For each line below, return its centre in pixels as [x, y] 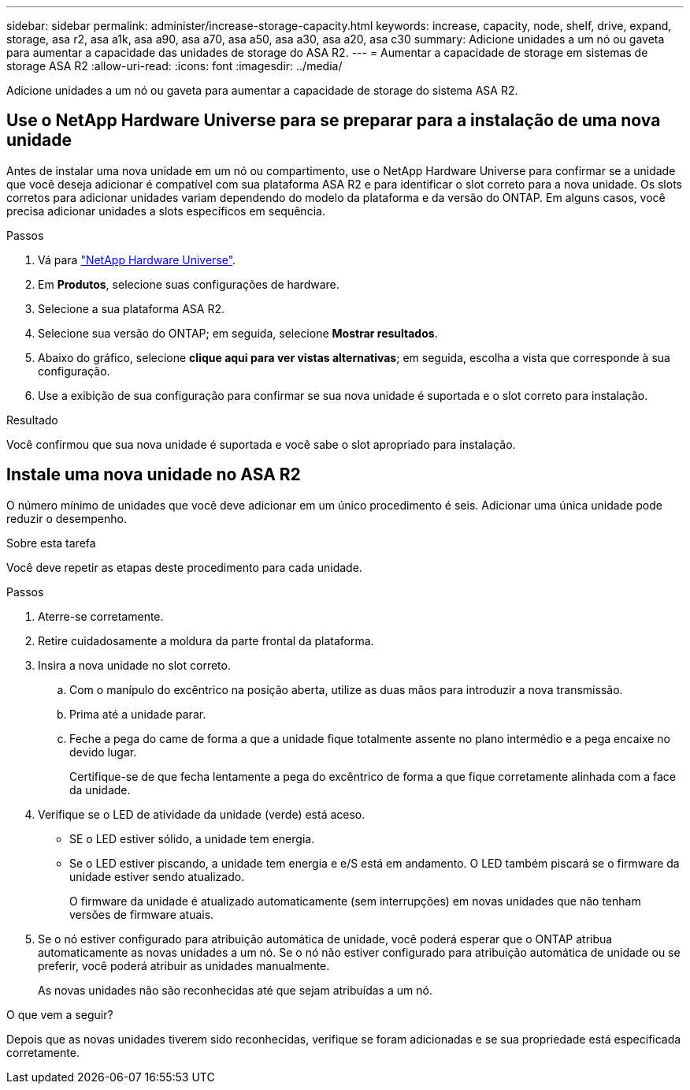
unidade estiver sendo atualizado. [157, 876]
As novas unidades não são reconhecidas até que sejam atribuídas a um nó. [235, 990]
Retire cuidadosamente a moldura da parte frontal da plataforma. [206, 640]
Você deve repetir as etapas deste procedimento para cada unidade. [184, 567]
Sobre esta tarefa [51, 543]
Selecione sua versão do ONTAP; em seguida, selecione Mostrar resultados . [238, 333]
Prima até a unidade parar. [138, 714]
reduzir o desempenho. [67, 518]
